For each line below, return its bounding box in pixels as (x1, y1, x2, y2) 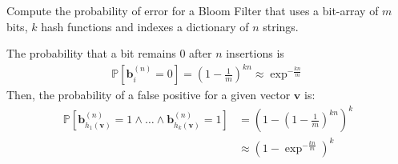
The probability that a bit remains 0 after (6, 45, 212, 62)
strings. (263, 18, 299, 34)
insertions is (226, 45, 284, 62)
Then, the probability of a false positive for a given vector (6, 86, 291, 103)
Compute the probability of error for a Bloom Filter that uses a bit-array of (6, 2, 379, 18)
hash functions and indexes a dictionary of (41, 18, 249, 34)
